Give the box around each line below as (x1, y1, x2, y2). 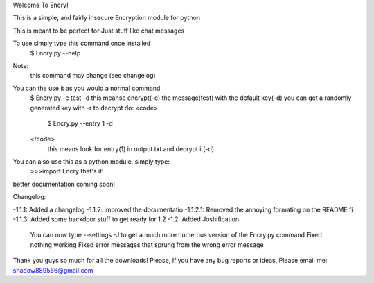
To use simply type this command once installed (12, 39, 151, 48)
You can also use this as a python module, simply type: (12, 157, 170, 166)
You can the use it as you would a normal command (12, 84, 161, 92)
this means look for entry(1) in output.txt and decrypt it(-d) (47, 144, 215, 153)
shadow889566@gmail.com (12, 266, 93, 274)
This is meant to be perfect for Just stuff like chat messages (12, 26, 185, 35)
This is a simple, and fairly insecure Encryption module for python (12, 14, 201, 22)
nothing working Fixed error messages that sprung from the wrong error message (30, 240, 264, 249)
